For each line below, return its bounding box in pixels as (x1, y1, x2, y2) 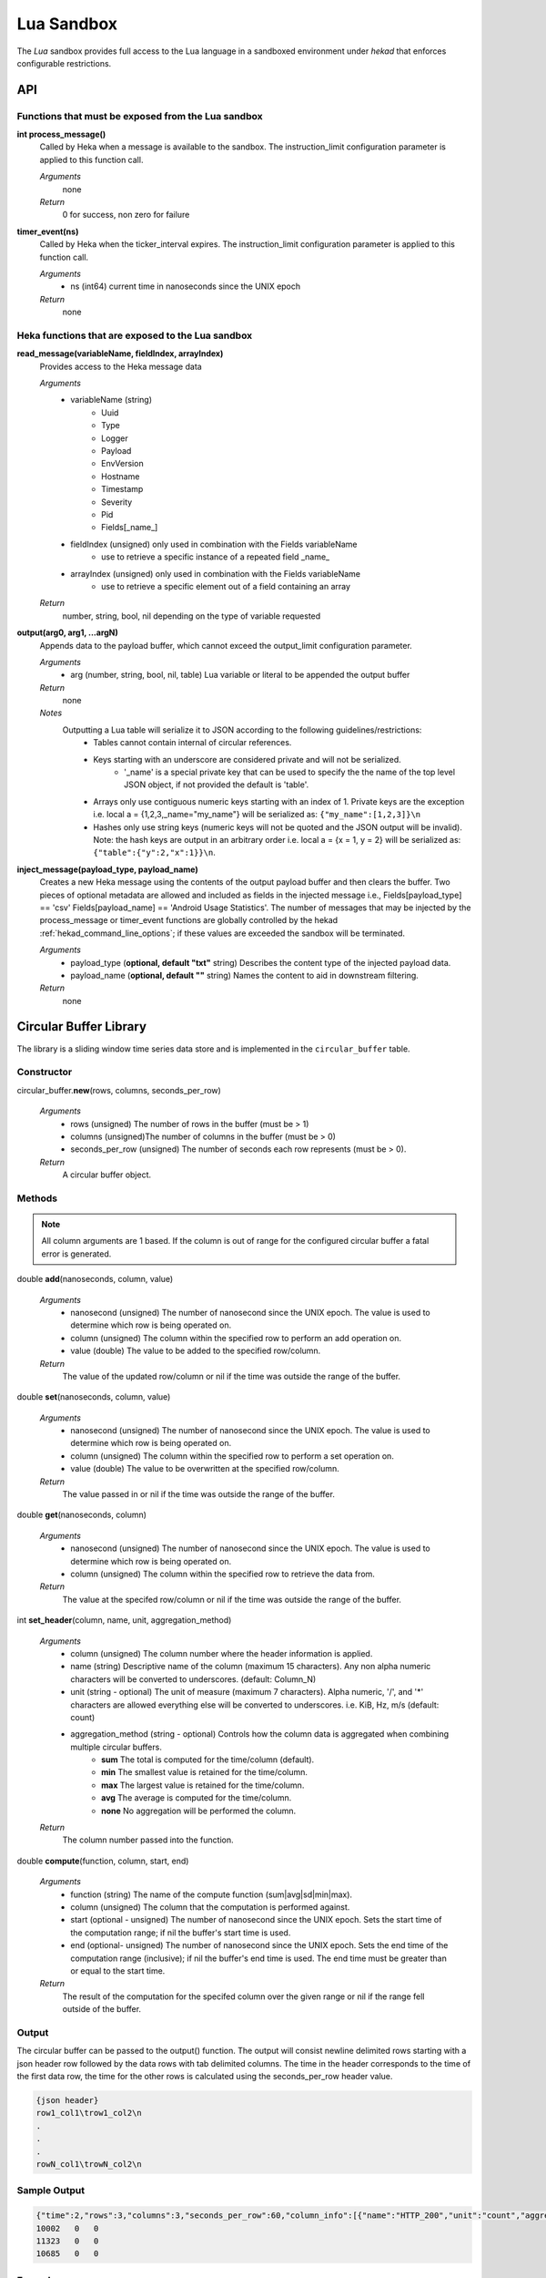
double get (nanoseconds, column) (16, 1509, 147, 1521)
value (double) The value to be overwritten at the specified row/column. (70, 1463, 340, 1474)
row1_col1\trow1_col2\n (35, 2108, 143, 2119)
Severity (101, 497, 133, 508)
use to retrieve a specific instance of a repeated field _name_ (101, 551, 330, 562)
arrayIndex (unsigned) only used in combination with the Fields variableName (70, 568, 361, 579)
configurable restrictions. (16, 57, 112, 68)
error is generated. (41, 1248, 112, 1259)
